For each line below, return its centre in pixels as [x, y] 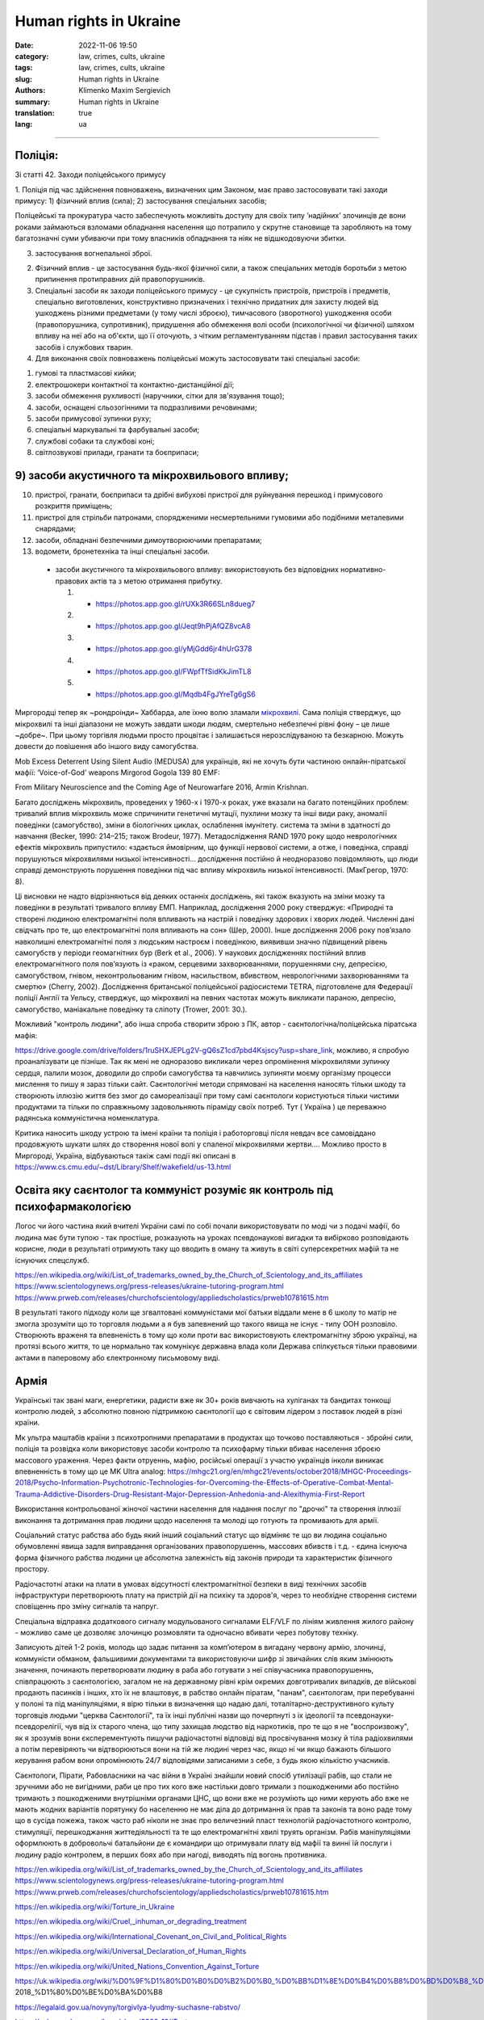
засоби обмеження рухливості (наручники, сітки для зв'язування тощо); [160, 396]
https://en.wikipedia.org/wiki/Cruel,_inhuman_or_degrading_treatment [131, 1921]
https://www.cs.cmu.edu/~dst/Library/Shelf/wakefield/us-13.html [123, 1167]
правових [72, 581]
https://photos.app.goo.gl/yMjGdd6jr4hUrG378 [174, 649]
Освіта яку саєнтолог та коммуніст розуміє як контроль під [174, 1190]
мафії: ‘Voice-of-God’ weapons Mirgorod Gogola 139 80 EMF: [118, 772]
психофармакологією [73, 1207]
